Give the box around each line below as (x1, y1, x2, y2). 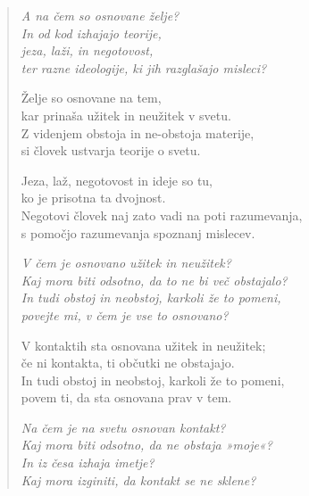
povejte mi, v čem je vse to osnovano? (21, 305, 229, 324)
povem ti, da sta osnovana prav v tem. (21, 388, 232, 407)
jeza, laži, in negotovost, (21, 41, 154, 60)
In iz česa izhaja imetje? (21, 453, 154, 472)
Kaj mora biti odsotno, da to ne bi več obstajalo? (21, 270, 288, 289)
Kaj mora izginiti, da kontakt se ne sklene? (21, 470, 256, 489)
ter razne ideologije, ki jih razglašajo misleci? (21, 58, 267, 77)
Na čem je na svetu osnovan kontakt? (21, 417, 226, 436)
